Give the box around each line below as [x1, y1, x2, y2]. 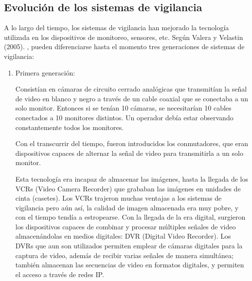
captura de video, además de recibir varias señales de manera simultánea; [15, 250, 234, 260]
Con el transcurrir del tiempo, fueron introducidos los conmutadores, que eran [15, 138, 249, 149]
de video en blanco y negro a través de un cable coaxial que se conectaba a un [15, 93, 248, 103]
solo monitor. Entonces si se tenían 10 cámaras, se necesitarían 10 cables [15, 103, 232, 113]
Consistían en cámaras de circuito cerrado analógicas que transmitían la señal [15, 84, 247, 94]
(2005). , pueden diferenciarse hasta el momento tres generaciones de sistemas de [4, 41, 245, 52]
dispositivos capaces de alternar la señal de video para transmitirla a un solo [15, 148, 243, 158]
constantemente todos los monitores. [15, 122, 124, 132]
